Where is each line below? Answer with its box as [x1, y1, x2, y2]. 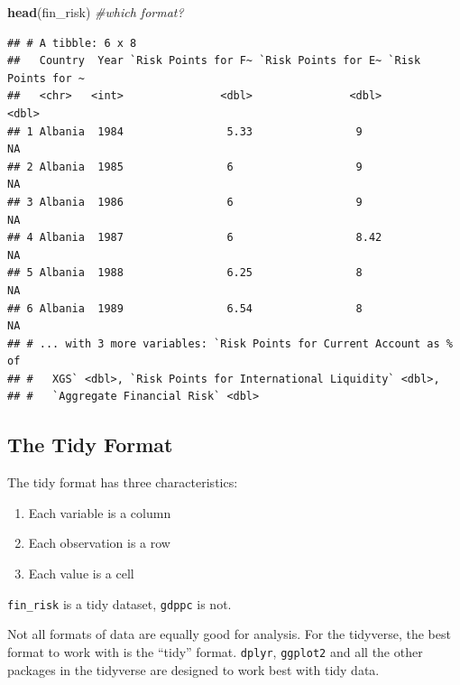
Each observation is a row [28, 533, 170, 552]
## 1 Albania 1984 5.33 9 [7, 125, 363, 138]
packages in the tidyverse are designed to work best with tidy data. [7, 660, 380, 679]
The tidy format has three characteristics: [7, 473, 238, 492]
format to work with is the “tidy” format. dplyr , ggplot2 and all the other [7, 642, 423, 661]
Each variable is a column [28, 503, 171, 522]
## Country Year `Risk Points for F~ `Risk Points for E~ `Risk [7, 54, 421, 68]
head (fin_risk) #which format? [7, 3, 184, 21]
